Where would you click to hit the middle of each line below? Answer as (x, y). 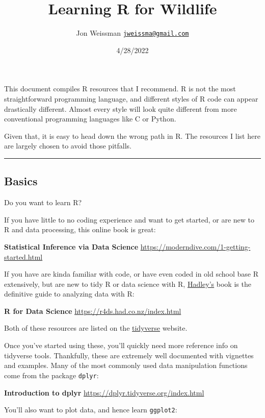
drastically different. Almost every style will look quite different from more (121, 108)
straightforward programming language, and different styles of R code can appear (131, 98)
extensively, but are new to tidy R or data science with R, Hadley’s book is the (128, 284)
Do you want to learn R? (43, 202)
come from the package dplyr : (51, 375)
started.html (23, 256)
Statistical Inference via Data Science (71, 246)
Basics (21, 181)
